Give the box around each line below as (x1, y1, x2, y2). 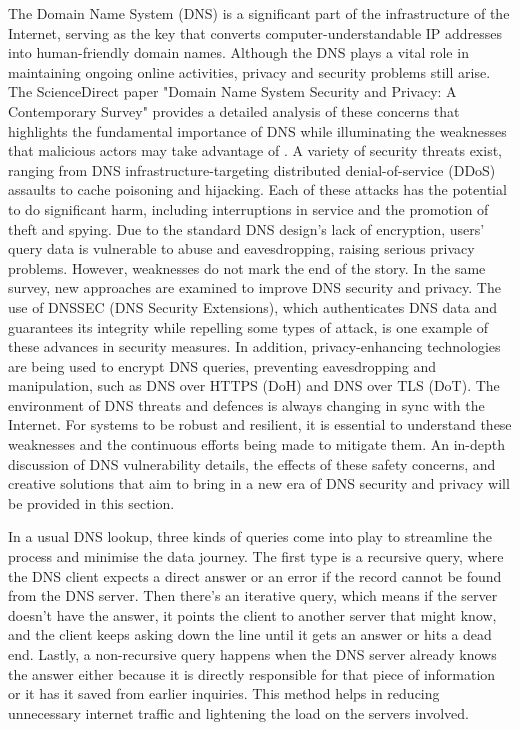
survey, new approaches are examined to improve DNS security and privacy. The (8, 277, 501, 298)
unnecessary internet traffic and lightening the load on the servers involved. (8, 702, 469, 723)
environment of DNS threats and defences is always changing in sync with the (8, 394, 485, 415)
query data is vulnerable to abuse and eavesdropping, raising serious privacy (8, 238, 475, 259)
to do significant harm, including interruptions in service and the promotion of (8, 198, 489, 219)
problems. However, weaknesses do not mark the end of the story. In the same (8, 257, 486, 278)
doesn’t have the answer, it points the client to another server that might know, (8, 604, 497, 625)
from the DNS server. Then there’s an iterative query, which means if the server (8, 585, 498, 606)
